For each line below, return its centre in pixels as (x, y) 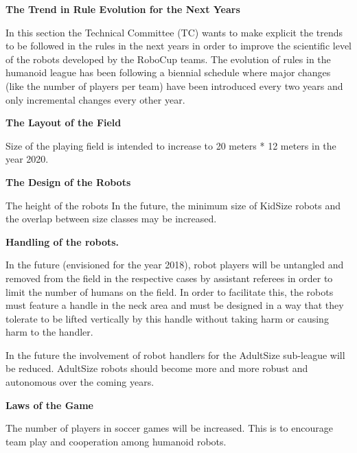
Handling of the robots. (62, 241)
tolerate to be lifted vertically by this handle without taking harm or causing (167, 318)
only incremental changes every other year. (95, 99)
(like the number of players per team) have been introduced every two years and (174, 85)
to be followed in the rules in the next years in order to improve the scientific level (178, 46)
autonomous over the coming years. (80, 382)
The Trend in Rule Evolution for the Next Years (123, 9)
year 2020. (27, 159)
